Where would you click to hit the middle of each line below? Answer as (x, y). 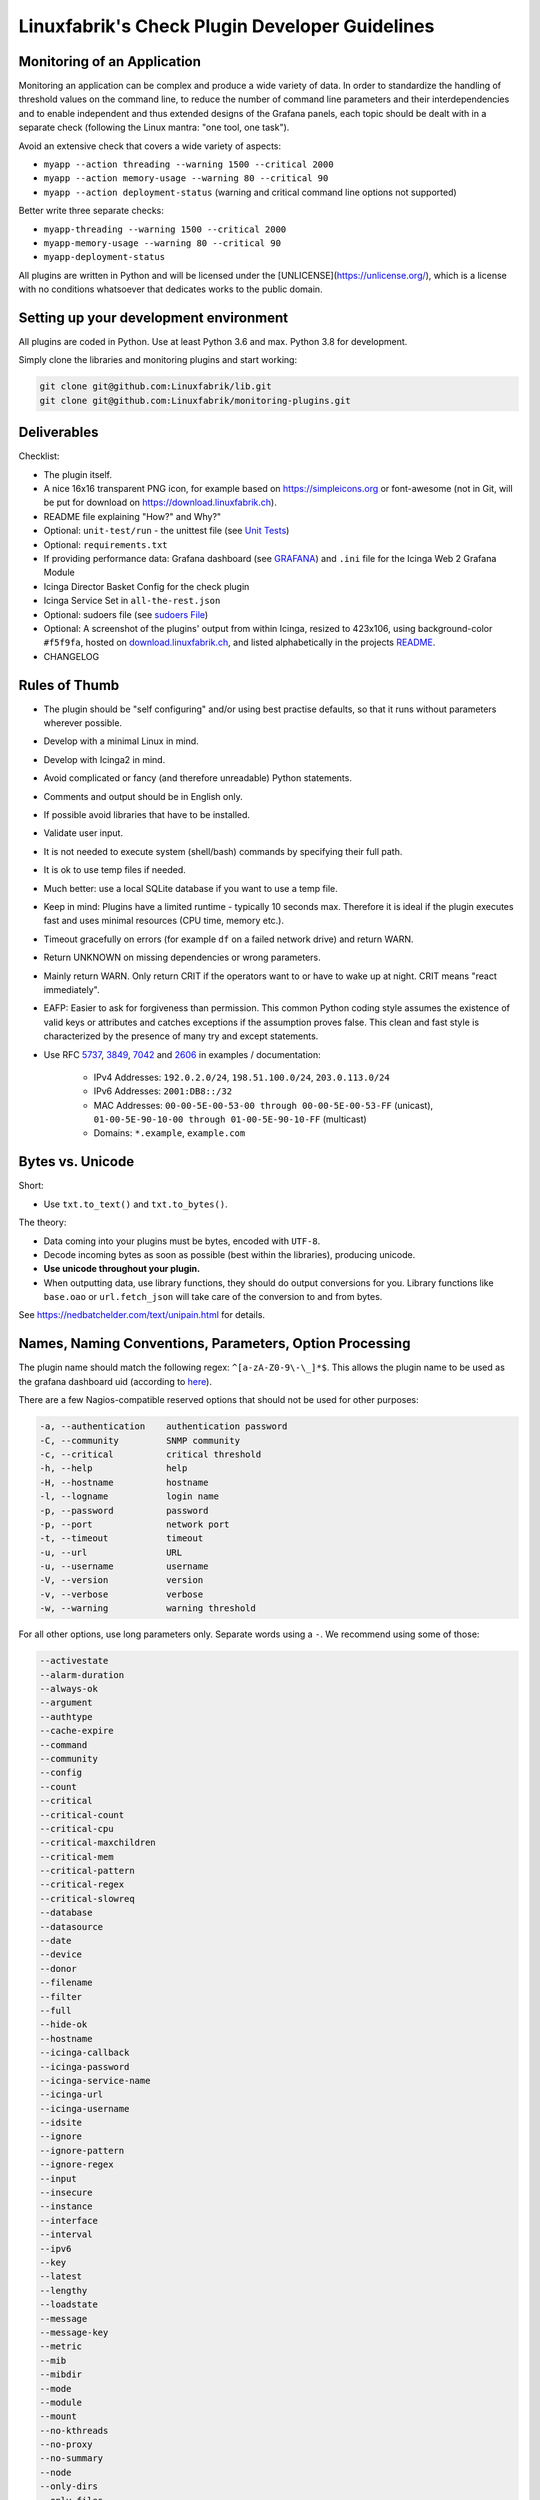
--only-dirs (69, 2486)
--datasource (71, 1926)
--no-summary (71, 2458)
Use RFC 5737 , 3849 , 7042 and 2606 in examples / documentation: (182, 1054)
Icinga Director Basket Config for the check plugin (146, 586)
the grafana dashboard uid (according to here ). (115, 1381)
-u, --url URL (111, 1552)
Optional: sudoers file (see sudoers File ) (126, 614)
